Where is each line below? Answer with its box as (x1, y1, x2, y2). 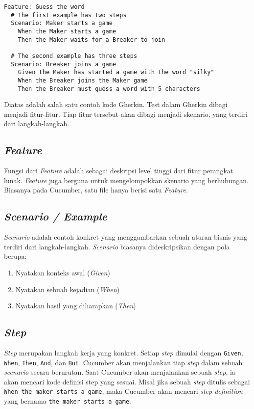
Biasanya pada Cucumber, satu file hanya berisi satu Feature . (4, 185, 188, 195)
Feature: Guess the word (4, 3, 85, 10)
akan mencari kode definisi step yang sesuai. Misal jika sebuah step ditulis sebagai (4, 376, 250, 386)
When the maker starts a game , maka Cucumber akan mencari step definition (4, 386, 243, 396)
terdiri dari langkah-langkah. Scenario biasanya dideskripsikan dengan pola (4, 241, 230, 251)
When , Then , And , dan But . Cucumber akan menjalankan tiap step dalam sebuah (4, 357, 243, 367)
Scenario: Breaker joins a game (11, 60, 116, 68)
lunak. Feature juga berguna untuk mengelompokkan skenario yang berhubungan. (4, 175, 249, 185)
